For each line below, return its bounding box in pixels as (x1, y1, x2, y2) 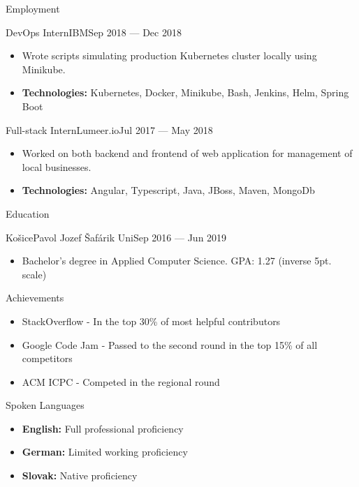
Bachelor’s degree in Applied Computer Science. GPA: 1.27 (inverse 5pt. (22, 253, 332, 268)
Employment (6, 1, 60, 15)
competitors (22, 351, 73, 366)
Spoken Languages (6, 398, 85, 412)
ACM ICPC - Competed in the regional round (22, 374, 220, 389)
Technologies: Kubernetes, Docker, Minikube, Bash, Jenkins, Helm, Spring (22, 85, 349, 100)
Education (6, 206, 50, 220)
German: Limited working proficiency (22, 444, 188, 459)
